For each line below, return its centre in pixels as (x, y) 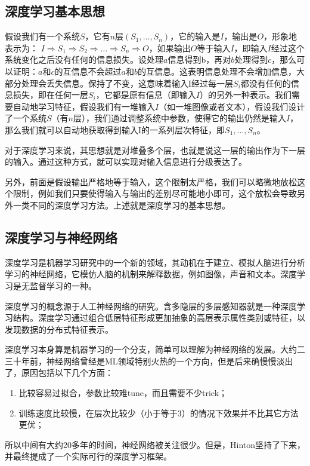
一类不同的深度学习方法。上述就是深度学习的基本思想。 (121, 205)
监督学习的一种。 (63, 285)
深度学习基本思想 (55, 11)
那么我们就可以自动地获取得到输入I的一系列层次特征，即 (115, 129)
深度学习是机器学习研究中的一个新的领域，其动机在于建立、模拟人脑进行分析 (155, 262)
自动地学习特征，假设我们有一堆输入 (84, 106)
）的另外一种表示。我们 (245, 95)
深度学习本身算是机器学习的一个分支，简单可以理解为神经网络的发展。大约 (151, 349)
